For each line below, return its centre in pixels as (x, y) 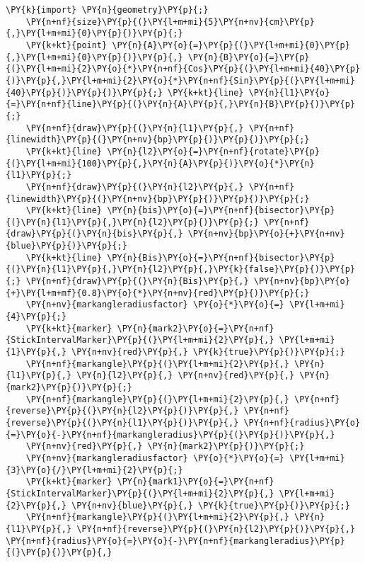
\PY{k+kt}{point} (66, 45)
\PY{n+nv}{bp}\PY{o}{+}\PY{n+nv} (266, 234)
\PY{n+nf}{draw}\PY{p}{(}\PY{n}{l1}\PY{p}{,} (135, 128)
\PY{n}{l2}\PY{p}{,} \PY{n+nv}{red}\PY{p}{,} (186, 376)
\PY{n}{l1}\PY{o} (289, 92)
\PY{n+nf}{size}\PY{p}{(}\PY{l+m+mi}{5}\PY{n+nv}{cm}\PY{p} (170, 22)
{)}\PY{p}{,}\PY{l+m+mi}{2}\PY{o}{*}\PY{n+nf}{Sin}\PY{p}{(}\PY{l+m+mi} (180, 80)
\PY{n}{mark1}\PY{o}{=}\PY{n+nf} (196, 482)
